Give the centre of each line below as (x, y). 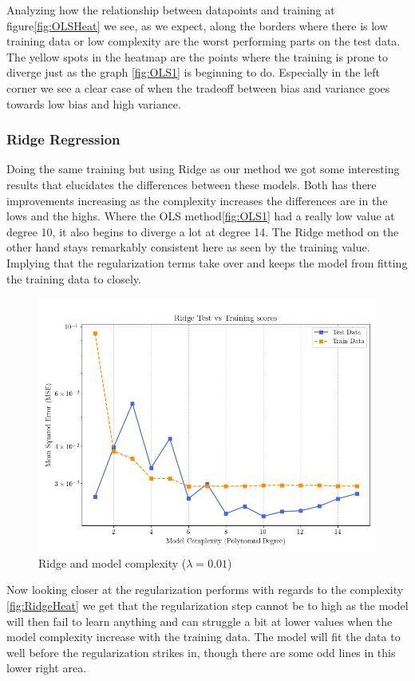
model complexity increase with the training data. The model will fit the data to (204, 637)
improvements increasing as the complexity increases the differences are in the (197, 200)
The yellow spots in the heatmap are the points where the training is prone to (198, 56)
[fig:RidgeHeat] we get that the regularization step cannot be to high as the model (207, 605)
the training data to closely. (74, 278)
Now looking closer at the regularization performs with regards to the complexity (205, 590)
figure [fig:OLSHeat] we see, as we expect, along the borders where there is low (197, 25)
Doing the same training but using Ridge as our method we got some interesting (203, 169)
